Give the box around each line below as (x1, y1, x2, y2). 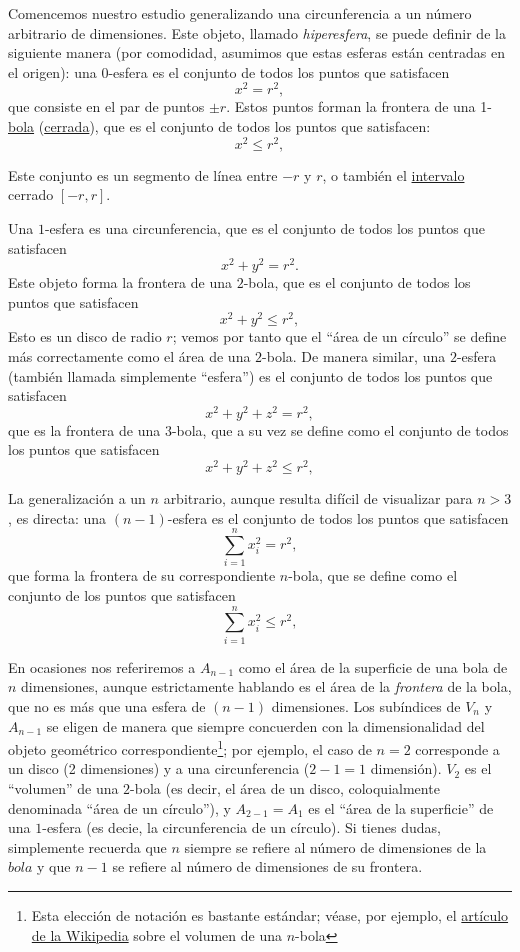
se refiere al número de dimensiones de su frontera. (112, 856, 423, 877)
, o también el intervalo (322, 164, 465, 185)
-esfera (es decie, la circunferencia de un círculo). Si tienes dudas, (42, 817, 441, 838)
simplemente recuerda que (8, 836, 167, 857)
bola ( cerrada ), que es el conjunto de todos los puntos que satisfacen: (8, 116, 431, 137)
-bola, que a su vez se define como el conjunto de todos (171, 419, 509, 440)
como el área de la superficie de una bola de (238, 656, 508, 677)
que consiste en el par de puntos (8, 96, 205, 117)
